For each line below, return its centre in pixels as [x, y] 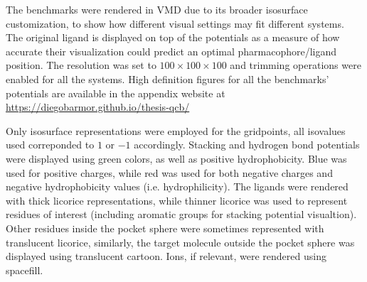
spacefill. [25, 270]
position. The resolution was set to [81, 65]
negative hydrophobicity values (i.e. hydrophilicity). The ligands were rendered [177, 186]
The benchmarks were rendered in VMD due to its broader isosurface [157, 9]
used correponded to [50, 145]
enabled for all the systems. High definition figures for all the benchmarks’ [167, 78]
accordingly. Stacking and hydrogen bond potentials [247, 145]
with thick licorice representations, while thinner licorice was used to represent [177, 200]
